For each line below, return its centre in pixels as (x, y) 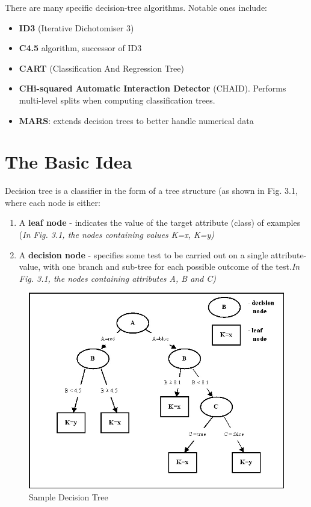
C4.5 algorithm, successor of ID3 (80, 48)
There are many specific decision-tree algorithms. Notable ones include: (136, 7)
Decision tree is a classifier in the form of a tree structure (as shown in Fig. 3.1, (151, 191)
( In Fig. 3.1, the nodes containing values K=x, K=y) (117, 235)
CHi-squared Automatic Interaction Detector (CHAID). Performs (152, 88)
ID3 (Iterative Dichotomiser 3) (76, 27)
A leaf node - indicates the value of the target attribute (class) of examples (160, 222)
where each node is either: (53, 202)
